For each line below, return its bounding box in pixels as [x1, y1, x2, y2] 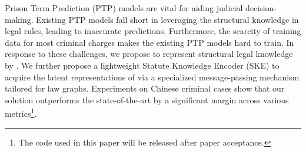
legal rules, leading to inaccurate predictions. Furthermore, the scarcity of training [5, 25, 301, 37]
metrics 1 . [5, 106, 37, 119]
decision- [245, 2, 277, 13]
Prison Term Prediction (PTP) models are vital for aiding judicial [5, 2, 243, 13]
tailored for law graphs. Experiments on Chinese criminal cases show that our [5, 82, 285, 94]
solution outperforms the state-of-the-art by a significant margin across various [5, 93, 289, 106]
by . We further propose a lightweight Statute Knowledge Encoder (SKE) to [5, 59, 280, 71]
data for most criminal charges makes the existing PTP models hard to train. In [5, 36, 294, 48]
